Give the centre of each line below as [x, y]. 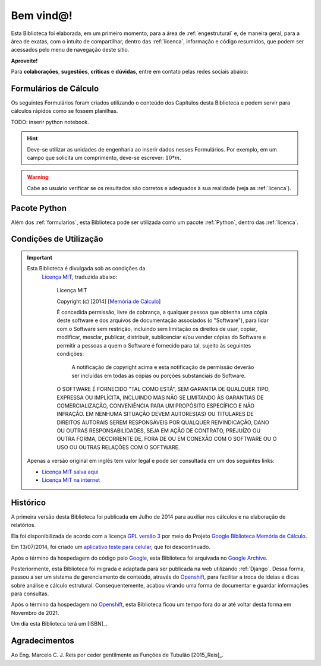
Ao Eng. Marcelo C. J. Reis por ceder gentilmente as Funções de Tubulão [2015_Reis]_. [117, 655]
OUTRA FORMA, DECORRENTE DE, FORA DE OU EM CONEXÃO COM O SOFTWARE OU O [167, 439]
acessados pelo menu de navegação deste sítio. [70, 50]
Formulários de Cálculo [55, 88]
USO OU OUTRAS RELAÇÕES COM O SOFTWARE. [118, 447]
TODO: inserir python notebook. [50, 122]
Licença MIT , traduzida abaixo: [80, 277]
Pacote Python [39, 208]
